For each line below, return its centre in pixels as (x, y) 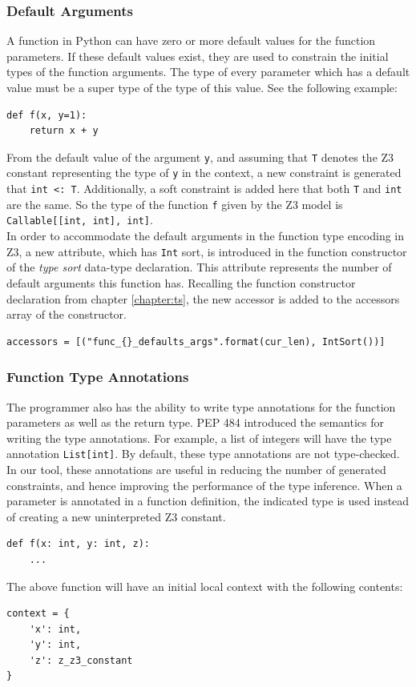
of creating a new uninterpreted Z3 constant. (116, 516)
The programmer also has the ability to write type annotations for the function (201, 406)
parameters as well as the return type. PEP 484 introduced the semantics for (195, 422)
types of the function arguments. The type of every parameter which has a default (208, 72)
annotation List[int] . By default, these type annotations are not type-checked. (203, 454)
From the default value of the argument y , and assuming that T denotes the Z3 (200, 157)
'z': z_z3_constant (81, 660)
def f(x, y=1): (47, 115)
